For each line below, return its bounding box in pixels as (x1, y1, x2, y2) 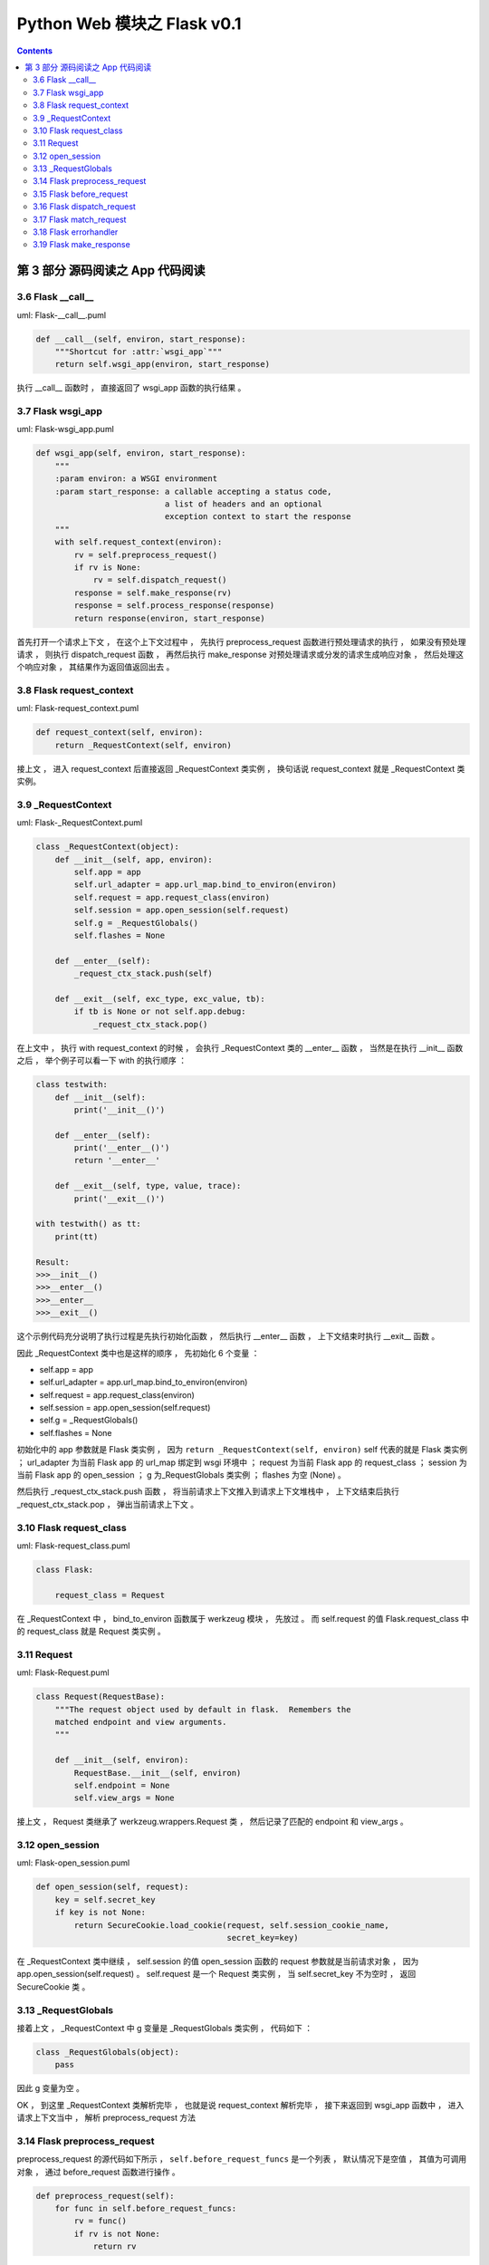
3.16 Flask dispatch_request (33, 201, 136, 212)
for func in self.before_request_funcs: (54, 2202, 237, 2213)
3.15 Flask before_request (33, 188, 129, 199)
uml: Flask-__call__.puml (16, 309, 107, 321)
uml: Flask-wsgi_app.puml (16, 424, 115, 435)
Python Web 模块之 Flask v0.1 (16, 14, 242, 34)
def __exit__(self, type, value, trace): (54, 1181, 242, 1191)
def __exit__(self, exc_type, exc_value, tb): (54, 993, 266, 1004)
